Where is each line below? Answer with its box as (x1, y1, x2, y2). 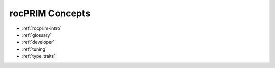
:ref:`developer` (22, 39, 55, 45)
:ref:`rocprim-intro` (22, 25, 62, 31)
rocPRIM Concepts (9, 8, 91, 19)
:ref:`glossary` (22, 32, 52, 38)
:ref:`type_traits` (22, 53, 56, 59)
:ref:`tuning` (22, 46, 47, 52)
